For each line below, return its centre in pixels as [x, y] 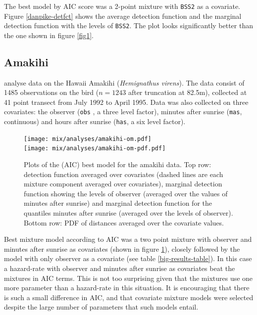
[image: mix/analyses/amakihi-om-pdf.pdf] [95, 149]
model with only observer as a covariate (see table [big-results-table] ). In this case [128, 258]
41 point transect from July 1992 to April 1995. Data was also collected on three [126, 102]
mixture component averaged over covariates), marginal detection [123, 184]
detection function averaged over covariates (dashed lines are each [124, 174]
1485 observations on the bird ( [51, 92]
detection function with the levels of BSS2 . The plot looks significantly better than [128, 25]
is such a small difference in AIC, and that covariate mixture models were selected [129, 297]
